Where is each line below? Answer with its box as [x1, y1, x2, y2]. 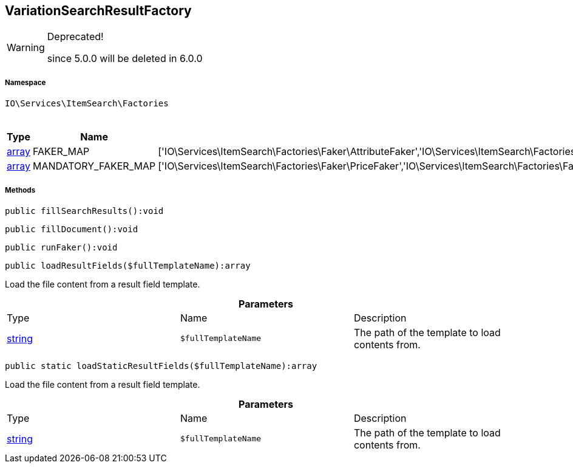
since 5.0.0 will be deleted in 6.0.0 [47, 52, 203, 65]
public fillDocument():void [5, 224, 138, 234]
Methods [5, 185, 36, 194]
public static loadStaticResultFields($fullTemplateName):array [5, 360, 317, 371]
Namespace [5, 78, 46, 87]
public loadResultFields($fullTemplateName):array [5, 260, 251, 270]
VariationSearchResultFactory [5, 3, 192, 18]
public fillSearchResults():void [5, 205, 164, 216]
